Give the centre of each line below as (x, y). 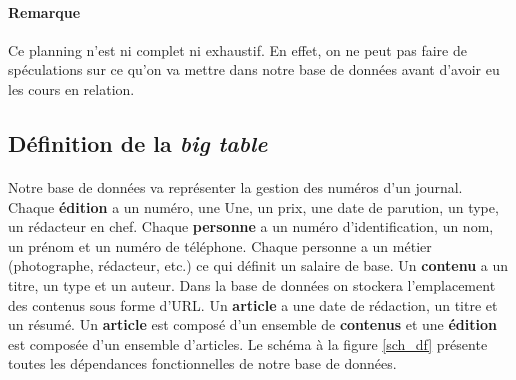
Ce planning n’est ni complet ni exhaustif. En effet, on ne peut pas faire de (237, 49)
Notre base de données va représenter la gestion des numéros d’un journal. (235, 186)
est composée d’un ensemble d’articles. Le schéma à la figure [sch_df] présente (248, 343)
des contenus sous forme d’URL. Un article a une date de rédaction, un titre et (253, 304)
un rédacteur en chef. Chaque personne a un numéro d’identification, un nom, (251, 226)
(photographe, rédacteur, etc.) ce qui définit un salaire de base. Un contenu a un (258, 265)
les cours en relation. (71, 88)
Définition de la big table (138, 142)
